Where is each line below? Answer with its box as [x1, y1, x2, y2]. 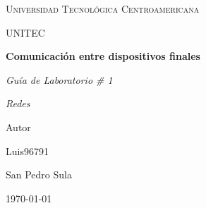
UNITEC [6, 25, 45, 39]
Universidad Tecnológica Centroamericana [6, 1, 200, 16]
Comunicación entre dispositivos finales [6, 49, 200, 63]
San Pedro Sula [6, 167, 72, 182]
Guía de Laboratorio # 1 [6, 72, 113, 87]
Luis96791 [6, 143, 49, 158]
